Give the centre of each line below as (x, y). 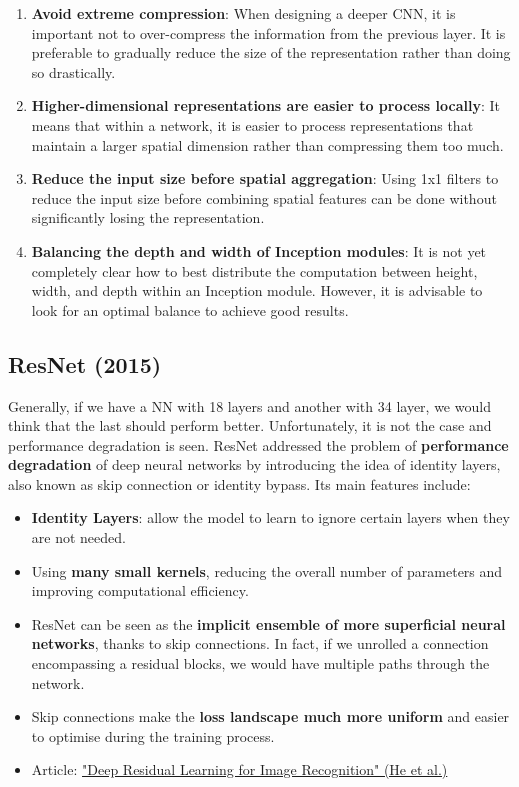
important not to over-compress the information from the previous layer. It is (268, 32)
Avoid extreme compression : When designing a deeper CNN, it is (243, 13)
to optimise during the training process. (153, 735)
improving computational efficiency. (140, 590)
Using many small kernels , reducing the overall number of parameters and (267, 570)
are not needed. (78, 537)
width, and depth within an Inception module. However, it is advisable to (257, 290)
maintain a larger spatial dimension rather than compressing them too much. (267, 144)
